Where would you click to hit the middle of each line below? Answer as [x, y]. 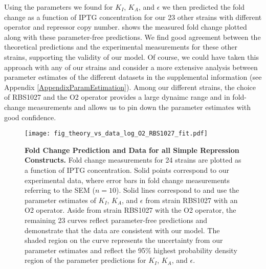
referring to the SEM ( [60, 190]
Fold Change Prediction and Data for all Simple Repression [132, 150]
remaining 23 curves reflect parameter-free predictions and [116, 220]
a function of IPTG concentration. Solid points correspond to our [127, 170]
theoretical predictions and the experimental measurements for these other [121, 47]
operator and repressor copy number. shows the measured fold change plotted [126, 27]
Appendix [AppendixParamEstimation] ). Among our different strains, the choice [130, 87]
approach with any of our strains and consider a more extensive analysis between [131, 67]
